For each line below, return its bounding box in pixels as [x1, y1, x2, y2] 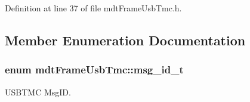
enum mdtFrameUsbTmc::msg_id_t [5, 62, 184, 77]
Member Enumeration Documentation [5, 30, 246, 49]
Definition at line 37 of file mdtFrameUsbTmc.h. [5, 2, 182, 14]
